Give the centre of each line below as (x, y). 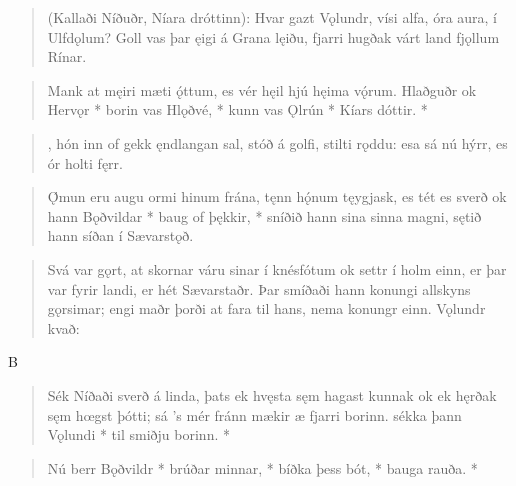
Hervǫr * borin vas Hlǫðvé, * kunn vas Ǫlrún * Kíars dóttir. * (237, 109)
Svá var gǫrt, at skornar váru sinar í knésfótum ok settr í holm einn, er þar (277, 268)
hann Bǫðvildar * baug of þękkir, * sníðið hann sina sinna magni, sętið (264, 215)
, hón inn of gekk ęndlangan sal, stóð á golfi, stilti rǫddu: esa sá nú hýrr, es (277, 142)
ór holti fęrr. (85, 162)
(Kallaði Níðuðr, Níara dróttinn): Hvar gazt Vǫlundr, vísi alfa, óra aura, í (272, 17)
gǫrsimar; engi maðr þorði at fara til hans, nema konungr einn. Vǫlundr (266, 308)
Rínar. (67, 56)
